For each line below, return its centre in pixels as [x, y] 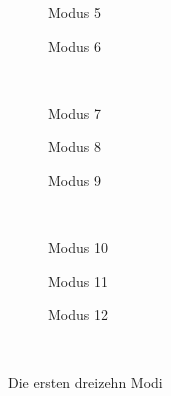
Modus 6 [74, 45]
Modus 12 [78, 314]
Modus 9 [74, 179]
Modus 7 [74, 112]
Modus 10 [78, 247]
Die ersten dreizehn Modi [85, 381]
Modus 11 [78, 280]
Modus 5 [74, 12]
